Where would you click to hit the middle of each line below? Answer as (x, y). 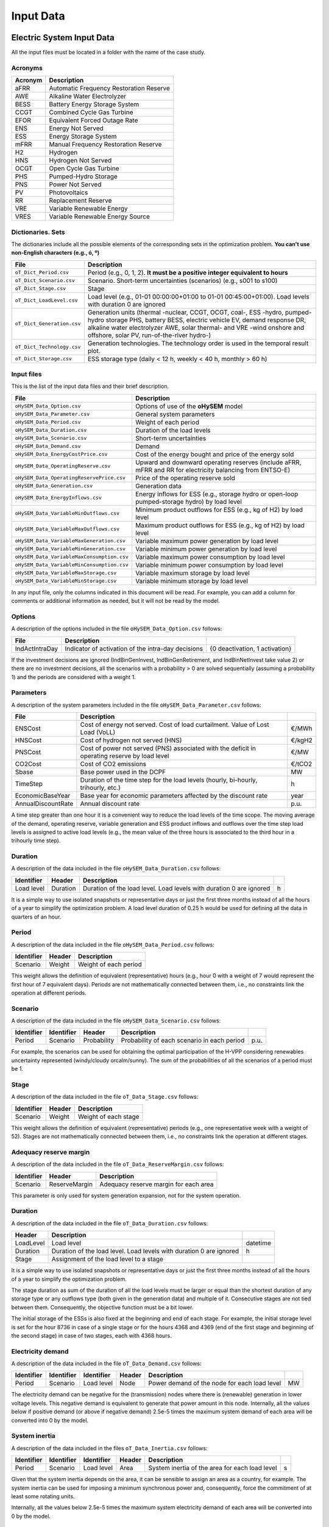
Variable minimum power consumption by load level (209, 565)
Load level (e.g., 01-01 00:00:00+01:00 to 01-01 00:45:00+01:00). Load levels (199, 296)
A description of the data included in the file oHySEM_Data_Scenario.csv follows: (116, 1021)
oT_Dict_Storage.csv (44, 359)
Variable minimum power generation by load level (206, 548)
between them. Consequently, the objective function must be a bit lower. (102, 1307)
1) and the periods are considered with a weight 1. (74, 677)
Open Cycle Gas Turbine (84, 169)
